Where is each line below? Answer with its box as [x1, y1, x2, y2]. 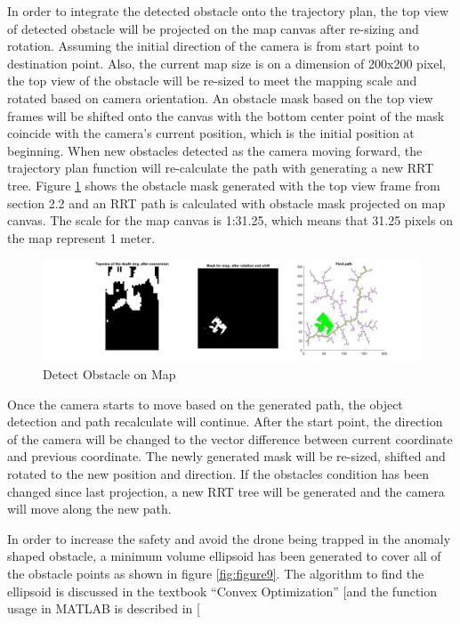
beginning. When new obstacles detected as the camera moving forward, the [7, 141, 423, 159]
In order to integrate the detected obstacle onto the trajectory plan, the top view [7, 2, 449, 20]
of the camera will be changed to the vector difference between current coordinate [7, 429, 453, 448]
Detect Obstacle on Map [43, 365, 176, 384]
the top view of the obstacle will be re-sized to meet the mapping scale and [7, 71, 417, 90]
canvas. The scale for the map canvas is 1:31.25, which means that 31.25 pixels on [7, 211, 453, 230]
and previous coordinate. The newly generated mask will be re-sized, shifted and [7, 447, 446, 466]
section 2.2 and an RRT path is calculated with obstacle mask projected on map [7, 193, 446, 212]
